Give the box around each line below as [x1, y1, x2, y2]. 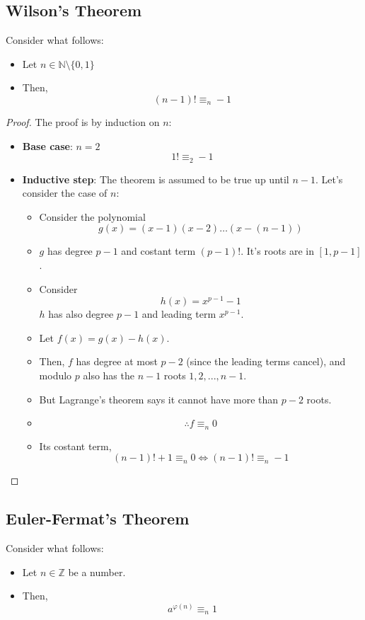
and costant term [121, 243, 196, 258]
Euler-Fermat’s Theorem [6, 507, 190, 529]
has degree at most [76, 354, 158, 369]
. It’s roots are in [241, 243, 314, 258]
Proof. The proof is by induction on [6, 114, 160, 129]
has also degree [48, 306, 114, 321]
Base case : [22, 138, 73, 153]
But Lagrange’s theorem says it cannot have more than [39, 391, 279, 406]
